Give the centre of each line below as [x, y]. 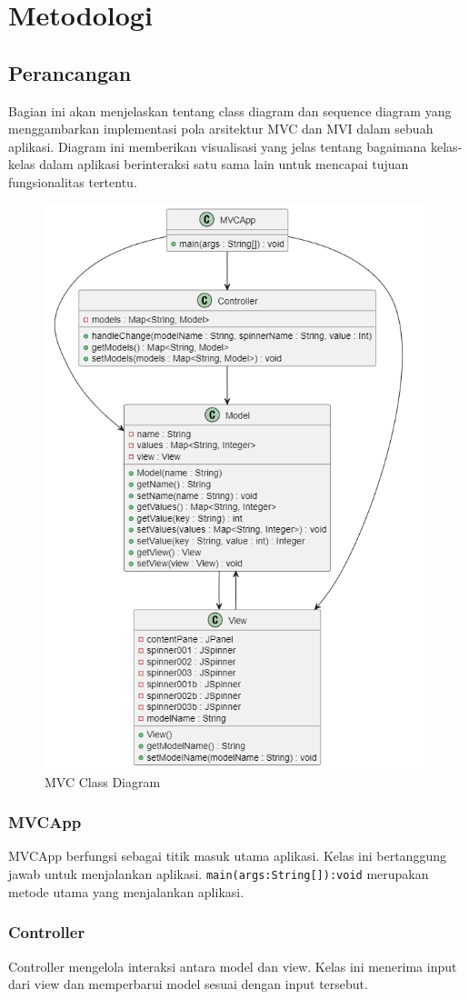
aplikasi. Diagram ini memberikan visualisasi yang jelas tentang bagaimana [218, 146]
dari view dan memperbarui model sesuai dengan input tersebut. [188, 984]
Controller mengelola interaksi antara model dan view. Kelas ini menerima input [233, 966]
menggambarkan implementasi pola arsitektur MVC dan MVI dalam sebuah [221, 129]
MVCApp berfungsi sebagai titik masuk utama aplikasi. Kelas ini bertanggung [227, 856]
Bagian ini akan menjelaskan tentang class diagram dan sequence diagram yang [230, 110]
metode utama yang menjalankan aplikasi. [126, 891]
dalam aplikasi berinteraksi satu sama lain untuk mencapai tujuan [224, 164]
